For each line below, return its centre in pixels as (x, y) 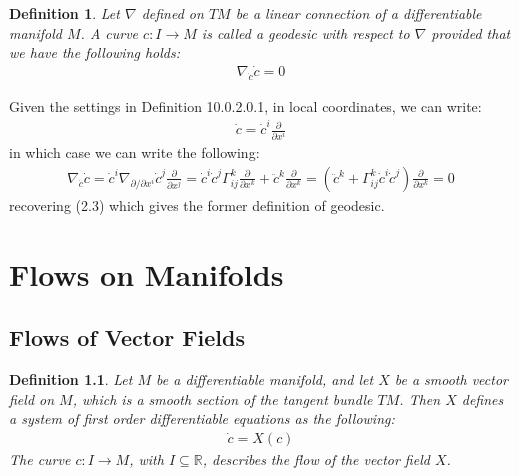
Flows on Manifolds (146, 273)
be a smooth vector (451, 379)
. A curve (109, 32)
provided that (471, 32)
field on (32, 398)
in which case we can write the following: (134, 152)
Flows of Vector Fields (127, 337)
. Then (420, 398)
